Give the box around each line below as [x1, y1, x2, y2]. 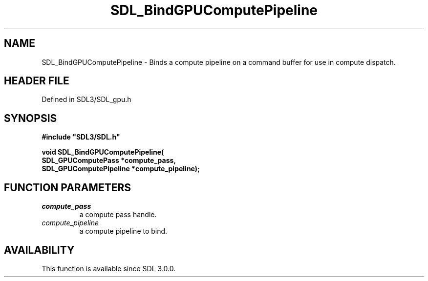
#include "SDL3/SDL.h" [42, 133, 120, 141]
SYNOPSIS [4, 112, 57, 124]
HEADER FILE [4, 75, 69, 87]
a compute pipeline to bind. [79, 227, 168, 236]
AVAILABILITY [4, 243, 75, 256]
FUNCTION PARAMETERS [4, 181, 131, 194]
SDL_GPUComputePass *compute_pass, [42, 156, 176, 165]
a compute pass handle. [79, 210, 157, 219]
